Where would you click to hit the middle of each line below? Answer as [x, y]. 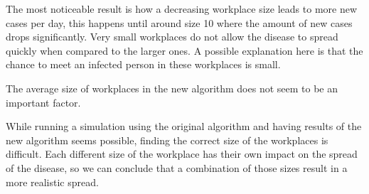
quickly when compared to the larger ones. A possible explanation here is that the [184, 50]
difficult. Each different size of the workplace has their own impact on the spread [182, 154]
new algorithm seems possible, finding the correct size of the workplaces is [167, 140]
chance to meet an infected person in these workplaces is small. [143, 64]
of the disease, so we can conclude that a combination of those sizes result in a [177, 167]
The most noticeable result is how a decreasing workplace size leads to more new [182, 9]
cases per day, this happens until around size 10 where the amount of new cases [179, 22]
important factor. [43, 102]
